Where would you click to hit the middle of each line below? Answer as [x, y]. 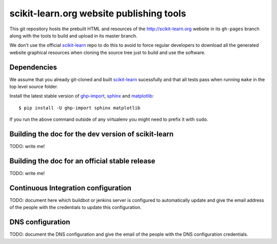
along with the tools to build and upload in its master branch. [74, 35]
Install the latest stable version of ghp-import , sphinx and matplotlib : [82, 96]
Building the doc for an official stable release [82, 161]
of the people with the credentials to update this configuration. [76, 208]
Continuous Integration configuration [71, 188]
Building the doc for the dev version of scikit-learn [92, 134]
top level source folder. [34, 87]
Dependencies [33, 67]
